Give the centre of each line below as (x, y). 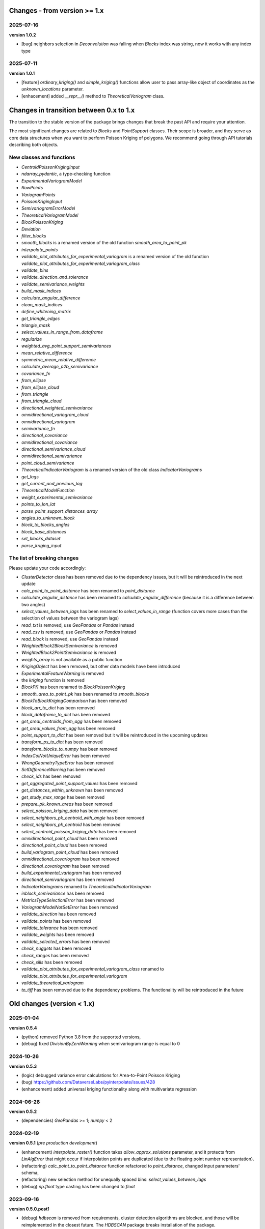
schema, (30, 1173)
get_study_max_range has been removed (63, 797)
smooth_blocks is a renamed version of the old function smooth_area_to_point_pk (104, 243)
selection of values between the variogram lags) (70, 618)
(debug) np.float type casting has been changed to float (78, 1186)
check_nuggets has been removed (56, 948)
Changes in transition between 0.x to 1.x (72, 110)
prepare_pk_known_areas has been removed (67, 804)
